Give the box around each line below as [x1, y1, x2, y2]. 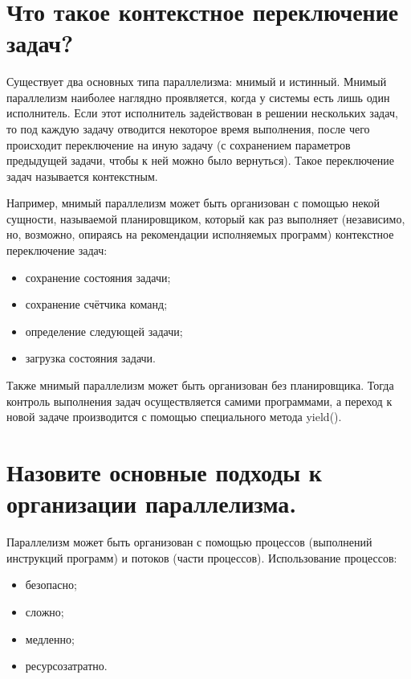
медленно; [25, 630, 75, 647]
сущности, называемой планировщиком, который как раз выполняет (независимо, [6, 210, 405, 227]
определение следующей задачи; [25, 322, 183, 339]
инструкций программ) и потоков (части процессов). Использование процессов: [6, 549, 397, 566]
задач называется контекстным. [6, 167, 158, 184]
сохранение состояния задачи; [25, 268, 171, 285]
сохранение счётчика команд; [25, 296, 168, 313]
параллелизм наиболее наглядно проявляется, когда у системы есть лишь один [6, 88, 390, 105]
